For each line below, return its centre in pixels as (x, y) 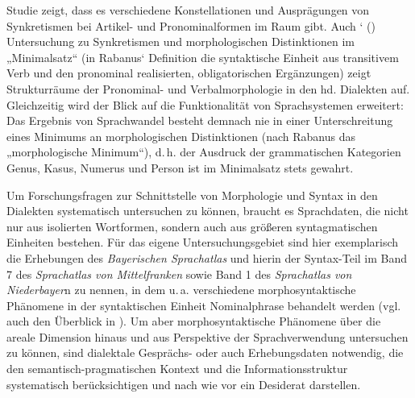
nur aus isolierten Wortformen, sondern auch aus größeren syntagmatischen (192, 226)
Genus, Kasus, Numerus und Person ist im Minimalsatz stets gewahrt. (180, 167)
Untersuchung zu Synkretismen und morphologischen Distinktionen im (181, 41)
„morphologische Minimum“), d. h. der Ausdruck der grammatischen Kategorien (204, 152)
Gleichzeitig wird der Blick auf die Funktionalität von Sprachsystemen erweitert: (205, 104)
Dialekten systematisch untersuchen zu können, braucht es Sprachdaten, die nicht (207, 211)
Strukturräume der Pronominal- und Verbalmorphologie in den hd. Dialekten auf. (208, 88)
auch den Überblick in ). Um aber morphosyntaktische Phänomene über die (194, 321)
